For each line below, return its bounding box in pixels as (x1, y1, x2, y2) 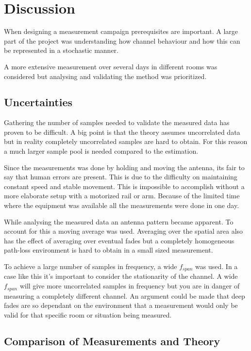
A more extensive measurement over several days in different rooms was (4, 61, 218, 71)
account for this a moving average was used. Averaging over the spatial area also (4, 226, 243, 236)
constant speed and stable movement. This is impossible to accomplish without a (4, 181, 245, 191)
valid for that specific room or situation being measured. (4, 309, 172, 319)
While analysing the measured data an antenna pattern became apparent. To (4, 216, 234, 226)
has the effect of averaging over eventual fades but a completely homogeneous (4, 235, 234, 245)
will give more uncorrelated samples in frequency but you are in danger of (19, 281, 240, 291)
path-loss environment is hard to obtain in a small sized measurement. (4, 245, 213, 255)
